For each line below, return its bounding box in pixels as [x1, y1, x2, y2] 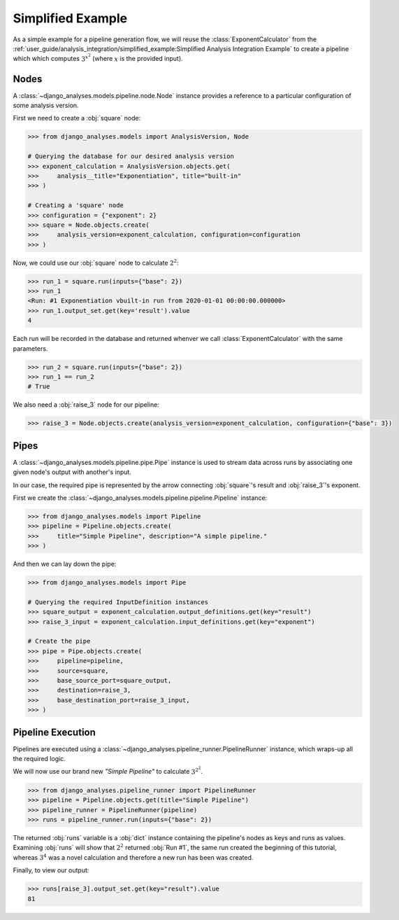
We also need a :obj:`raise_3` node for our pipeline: [13, 400, 160, 409]
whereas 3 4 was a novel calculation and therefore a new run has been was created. [13, 853, 254, 861]
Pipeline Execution [13, 726, 96, 738]
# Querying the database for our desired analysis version [27, 153, 234, 160]
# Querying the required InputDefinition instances [27, 598, 209, 606]
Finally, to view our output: [13, 866, 89, 874]
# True [27, 382, 50, 391]
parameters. [13, 344, 48, 353]
